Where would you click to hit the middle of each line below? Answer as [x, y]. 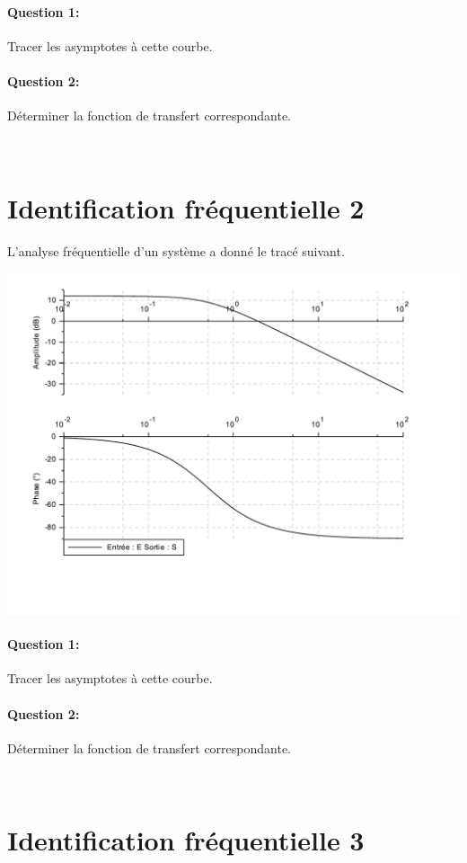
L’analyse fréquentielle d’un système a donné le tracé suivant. [176, 250]
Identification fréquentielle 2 [186, 207]
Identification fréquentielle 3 [186, 840]
